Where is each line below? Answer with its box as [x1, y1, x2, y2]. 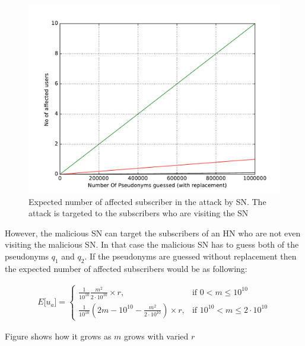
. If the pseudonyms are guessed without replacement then [84, 249, 297, 262]
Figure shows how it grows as [5, 329, 112, 342]
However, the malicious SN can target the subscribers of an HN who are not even [5, 226, 301, 239]
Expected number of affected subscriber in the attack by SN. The [28, 195, 266, 207]
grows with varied [124, 329, 189, 342]
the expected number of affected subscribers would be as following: [5, 262, 247, 274]
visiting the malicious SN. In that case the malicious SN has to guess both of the [5, 238, 299, 251]
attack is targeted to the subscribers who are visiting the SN [28, 207, 249, 219]
